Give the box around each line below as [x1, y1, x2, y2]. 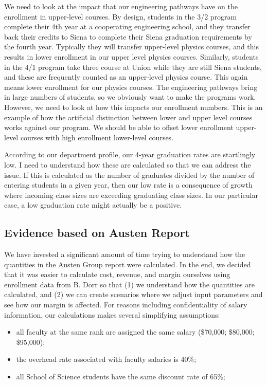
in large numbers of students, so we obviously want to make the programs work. [4, 91, 256, 102]
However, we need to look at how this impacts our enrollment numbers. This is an [4, 101, 263, 112]
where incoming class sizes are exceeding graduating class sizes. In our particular [4, 189, 258, 200]
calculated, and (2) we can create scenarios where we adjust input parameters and [4, 289, 263, 300]
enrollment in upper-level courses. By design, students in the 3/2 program [4, 11, 237, 22]
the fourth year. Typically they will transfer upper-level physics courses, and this [4, 41, 259, 52]
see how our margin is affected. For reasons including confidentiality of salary [4, 299, 247, 310]
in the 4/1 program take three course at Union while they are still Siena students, [4, 61, 262, 72]
